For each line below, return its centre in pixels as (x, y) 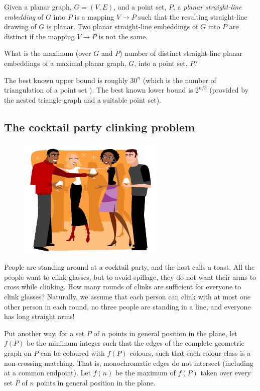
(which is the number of (179, 80)
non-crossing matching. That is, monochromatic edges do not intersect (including (129, 363)
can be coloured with (73, 353)
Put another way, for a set (44, 333)
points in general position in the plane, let (173, 333)
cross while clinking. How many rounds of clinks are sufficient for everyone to (123, 287)
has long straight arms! (39, 316)
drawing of (20, 26)
